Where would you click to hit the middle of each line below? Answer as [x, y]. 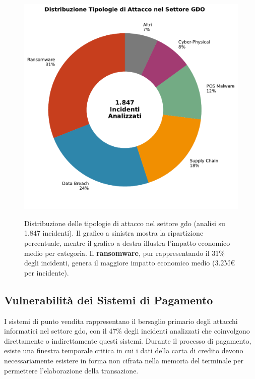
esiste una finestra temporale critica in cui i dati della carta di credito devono [124, 350]
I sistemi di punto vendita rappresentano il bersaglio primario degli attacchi [121, 321]
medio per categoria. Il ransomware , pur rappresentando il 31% [124, 253]
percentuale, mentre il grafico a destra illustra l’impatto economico [127, 242]
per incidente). [47, 272]
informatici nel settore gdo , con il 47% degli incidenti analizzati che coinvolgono [127, 331]
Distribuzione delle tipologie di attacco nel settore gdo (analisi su [125, 223]
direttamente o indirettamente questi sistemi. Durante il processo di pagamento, [128, 340]
